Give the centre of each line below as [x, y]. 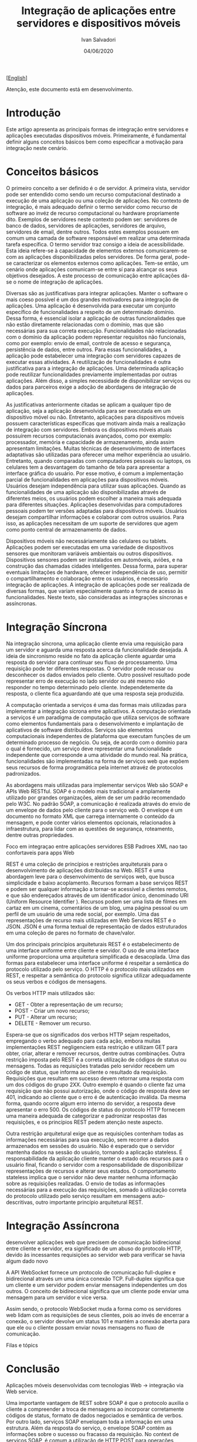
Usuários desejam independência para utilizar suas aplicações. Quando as [96, 486]
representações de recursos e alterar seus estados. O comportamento [91, 1171]
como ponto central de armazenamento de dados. [67, 529]
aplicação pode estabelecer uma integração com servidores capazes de [94, 356]
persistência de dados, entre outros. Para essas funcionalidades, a [86, 349]
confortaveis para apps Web [40, 852]
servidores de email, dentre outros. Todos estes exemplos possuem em [92, 232]
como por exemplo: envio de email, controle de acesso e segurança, [89, 343]
